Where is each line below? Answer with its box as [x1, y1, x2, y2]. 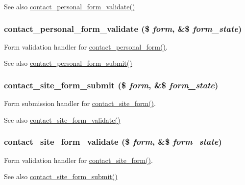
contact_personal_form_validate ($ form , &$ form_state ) [4, 22, 242, 34]
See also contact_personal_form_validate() [4, 1, 135, 11]
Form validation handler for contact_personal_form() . [4, 41, 168, 52]
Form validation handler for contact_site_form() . [4, 155, 153, 165]
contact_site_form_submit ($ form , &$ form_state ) [4, 79, 219, 91]
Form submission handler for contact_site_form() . [4, 98, 156, 108]
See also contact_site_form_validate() [4, 114, 121, 125]
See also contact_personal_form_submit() [4, 58, 132, 68]
